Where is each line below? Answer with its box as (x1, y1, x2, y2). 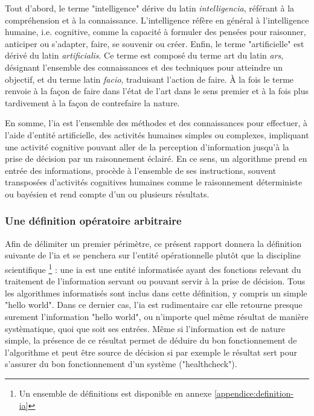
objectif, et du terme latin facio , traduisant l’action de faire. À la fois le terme (5, 72, 294, 85)
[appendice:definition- (214, 386, 293, 399)
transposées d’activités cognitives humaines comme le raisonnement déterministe (5, 176, 303, 188)
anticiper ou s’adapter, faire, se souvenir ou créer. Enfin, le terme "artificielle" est (5, 37, 304, 50)
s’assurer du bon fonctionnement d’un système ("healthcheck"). (5, 357, 237, 370)
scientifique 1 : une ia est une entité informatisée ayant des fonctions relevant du (5, 261, 301, 275)
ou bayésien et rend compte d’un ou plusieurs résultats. (5, 187, 210, 200)
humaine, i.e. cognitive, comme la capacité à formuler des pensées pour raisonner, (5, 25, 306, 38)
